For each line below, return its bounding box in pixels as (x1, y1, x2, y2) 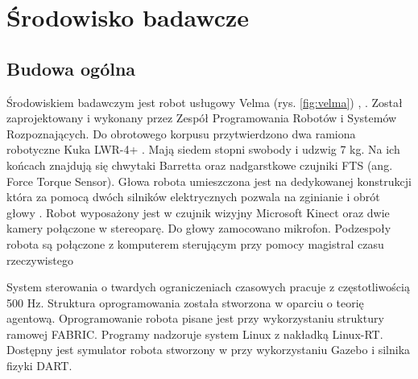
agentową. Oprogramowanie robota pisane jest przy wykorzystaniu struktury (6, 310, 384, 327)
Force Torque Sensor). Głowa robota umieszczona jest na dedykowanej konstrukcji (6, 172, 412, 189)
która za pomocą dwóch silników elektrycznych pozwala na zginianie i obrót (6, 188, 380, 205)
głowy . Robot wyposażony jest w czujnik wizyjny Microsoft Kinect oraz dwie (6, 204, 390, 220)
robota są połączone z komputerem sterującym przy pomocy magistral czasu (6, 235, 384, 252)
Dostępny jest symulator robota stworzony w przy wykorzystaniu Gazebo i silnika (6, 341, 411, 358)
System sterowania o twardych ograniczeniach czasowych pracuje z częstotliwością (6, 278, 410, 295)
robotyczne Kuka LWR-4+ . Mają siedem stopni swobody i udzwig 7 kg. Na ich (6, 141, 400, 158)
